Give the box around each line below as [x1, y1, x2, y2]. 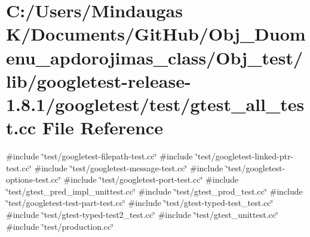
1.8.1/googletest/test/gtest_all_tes [6, 91, 305, 116]
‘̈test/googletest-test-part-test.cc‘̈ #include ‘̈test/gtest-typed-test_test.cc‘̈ [6, 196, 274, 209]
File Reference [42, 115, 163, 140]
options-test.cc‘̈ [6, 173, 61, 186]
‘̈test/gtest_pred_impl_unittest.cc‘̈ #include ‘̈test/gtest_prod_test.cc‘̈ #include [6, 184, 303, 197]
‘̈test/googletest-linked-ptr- [195, 150, 294, 162]
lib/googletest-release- [6, 68, 191, 93]
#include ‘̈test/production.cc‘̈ [6, 220, 114, 232]
